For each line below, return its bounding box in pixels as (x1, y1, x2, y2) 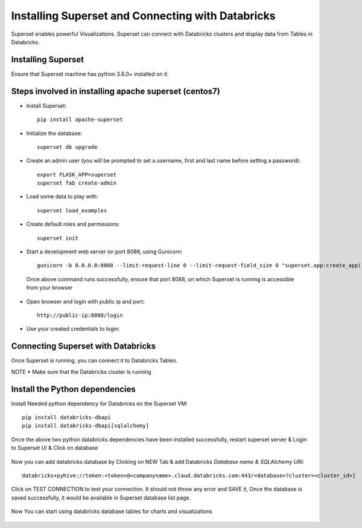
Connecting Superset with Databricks (11, 341, 156, 351)
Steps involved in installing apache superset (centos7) (11, 86, 220, 96)
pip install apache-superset (37, 116, 123, 123)
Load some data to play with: (26, 193, 98, 200)
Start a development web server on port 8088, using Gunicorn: (26, 248, 183, 255)
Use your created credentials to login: (26, 325, 120, 333)
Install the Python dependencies (11, 384, 136, 394)
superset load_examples (37, 207, 107, 214)
